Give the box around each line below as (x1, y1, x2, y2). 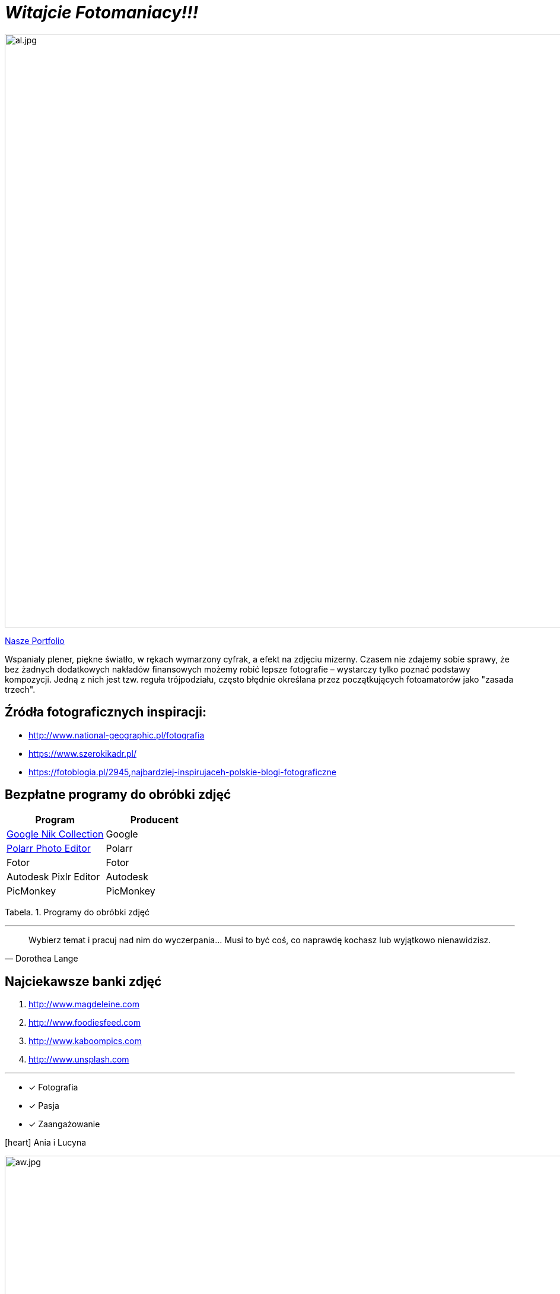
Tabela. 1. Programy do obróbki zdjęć (5, 907, 149, 918)
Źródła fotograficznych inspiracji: (5, 705, 207, 720)
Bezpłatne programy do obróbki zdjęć (5, 787, 231, 803)
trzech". (5, 684, 36, 694)
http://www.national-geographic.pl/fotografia (28, 730, 205, 740)
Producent (130, 814, 179, 826)
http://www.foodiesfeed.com (28, 1017, 141, 1028)
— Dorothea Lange (5, 953, 78, 964)
